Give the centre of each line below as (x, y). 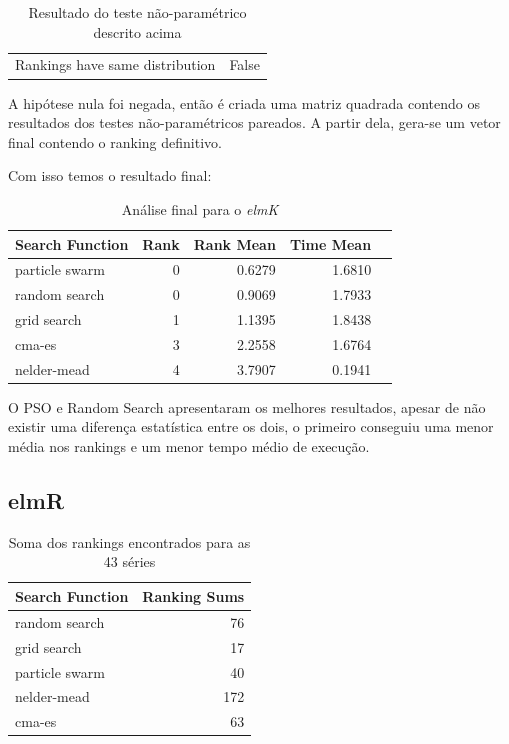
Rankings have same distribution (115, 64)
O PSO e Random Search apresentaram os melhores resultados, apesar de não (247, 406)
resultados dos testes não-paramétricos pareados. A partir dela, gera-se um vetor (254, 122)
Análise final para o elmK (200, 208)
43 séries (129, 561)
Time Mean (330, 243)
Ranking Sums (193, 595)
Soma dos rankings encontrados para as (129, 541)
